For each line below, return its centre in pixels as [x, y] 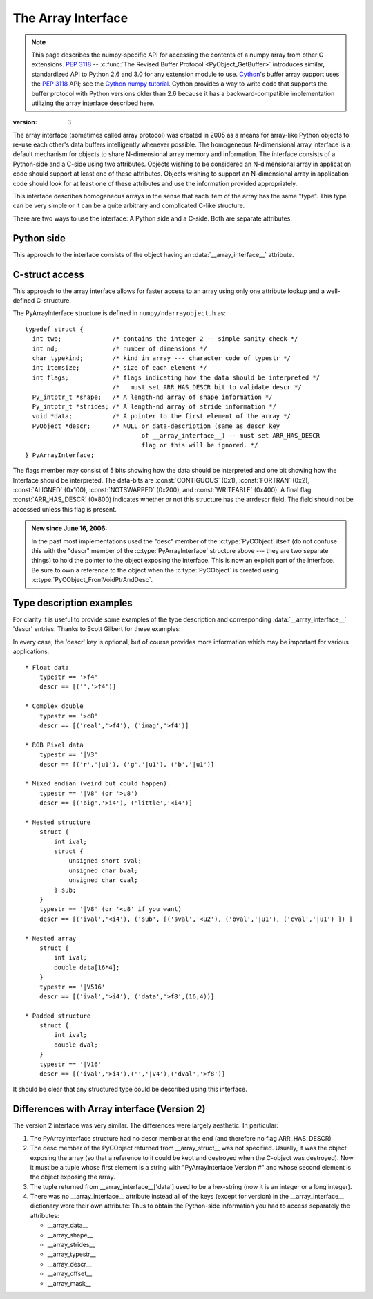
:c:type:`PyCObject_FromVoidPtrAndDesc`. [92, 580]
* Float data [47, 667]
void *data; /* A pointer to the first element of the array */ [162, 416]
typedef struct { [54, 329]
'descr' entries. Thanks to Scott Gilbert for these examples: [97, 629]
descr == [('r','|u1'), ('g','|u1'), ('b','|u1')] [127, 764]
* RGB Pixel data [54, 745]
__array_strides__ [71, 1245]
